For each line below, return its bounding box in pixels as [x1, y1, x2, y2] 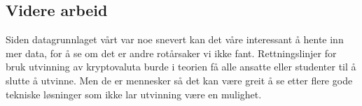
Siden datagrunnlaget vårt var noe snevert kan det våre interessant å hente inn [6, 32, 344, 47]
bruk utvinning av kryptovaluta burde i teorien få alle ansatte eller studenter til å [6, 59, 356, 74]
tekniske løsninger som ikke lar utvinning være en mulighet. [6, 86, 262, 101]
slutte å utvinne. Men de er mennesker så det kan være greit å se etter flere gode [6, 73, 353, 87]
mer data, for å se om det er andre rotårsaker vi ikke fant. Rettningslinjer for [6, 45, 337, 60]
